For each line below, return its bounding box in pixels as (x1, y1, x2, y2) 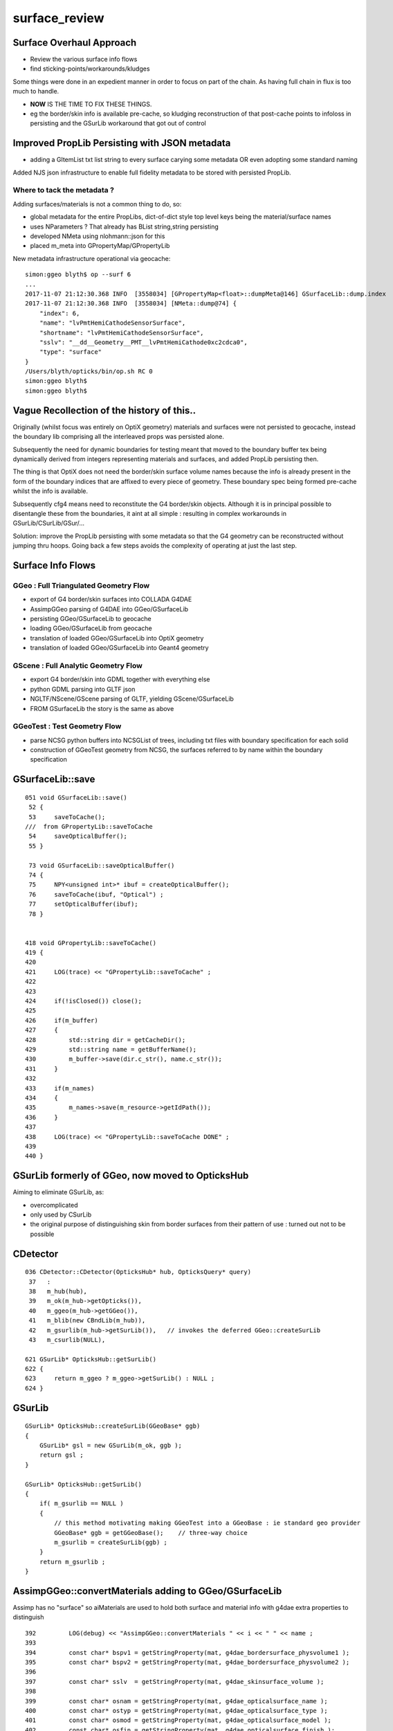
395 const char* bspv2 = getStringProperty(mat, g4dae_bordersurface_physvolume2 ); (25, 1658, 350, 1666)
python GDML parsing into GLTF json (30, 685, 136, 693)
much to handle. (12, 87, 60, 96)
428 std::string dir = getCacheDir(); (25, 1036, 186, 1043)
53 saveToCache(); (28, 813, 106, 820)
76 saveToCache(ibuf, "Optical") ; (28, 890, 164, 898)
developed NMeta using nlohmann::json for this (30, 232, 165, 240)
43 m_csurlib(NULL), (28, 1336, 106, 1343)
